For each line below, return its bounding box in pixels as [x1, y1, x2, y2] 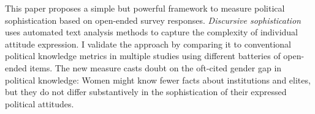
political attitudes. [5, 97, 74, 110]
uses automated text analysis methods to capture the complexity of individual [5, 26, 298, 38]
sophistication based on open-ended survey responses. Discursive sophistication [5, 13, 301, 26]
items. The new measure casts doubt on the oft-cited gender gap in [29, 61, 282, 74]
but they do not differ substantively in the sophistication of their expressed [5, 85, 287, 98]
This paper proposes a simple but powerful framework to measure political [5, 2, 285, 14]
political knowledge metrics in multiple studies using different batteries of [5, 49, 281, 62]
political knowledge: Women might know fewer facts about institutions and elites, [5, 73, 311, 86]
